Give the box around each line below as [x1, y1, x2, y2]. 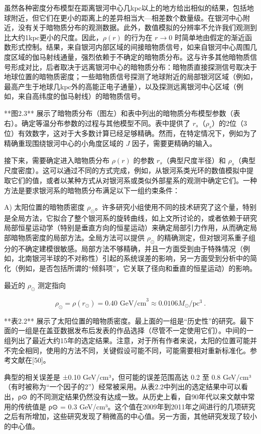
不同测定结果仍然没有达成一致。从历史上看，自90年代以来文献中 [37, 391, 248, 401]
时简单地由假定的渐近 [174, 32, 245, 42]
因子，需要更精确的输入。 [132, 137, 217, 148]
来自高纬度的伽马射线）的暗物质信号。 [18, 91, 145, 101]
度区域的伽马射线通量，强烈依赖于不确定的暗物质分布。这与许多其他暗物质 [4, 51, 250, 62]
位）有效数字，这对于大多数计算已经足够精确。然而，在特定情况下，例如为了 [4, 128, 257, 138]
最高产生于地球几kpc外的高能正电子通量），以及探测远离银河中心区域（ [4, 81, 236, 91]
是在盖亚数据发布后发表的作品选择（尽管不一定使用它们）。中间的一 [32, 325, 253, 336]
